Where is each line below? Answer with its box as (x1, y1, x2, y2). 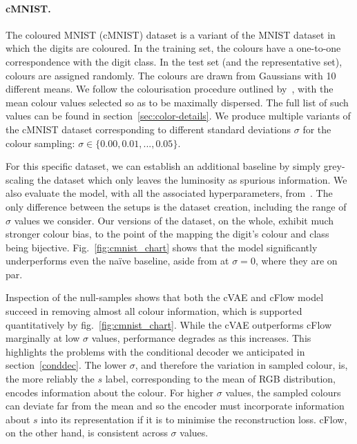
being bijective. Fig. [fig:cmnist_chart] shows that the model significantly (6, 240, 318, 254)
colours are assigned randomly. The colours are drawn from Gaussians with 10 (6, 68, 336, 82)
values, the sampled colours (225, 385, 341, 399)
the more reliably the (6, 371, 95, 386)
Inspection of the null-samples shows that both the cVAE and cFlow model (6, 290, 324, 305)
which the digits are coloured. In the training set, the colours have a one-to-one (6, 41, 341, 55)
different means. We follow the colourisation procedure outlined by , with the (6, 81, 334, 96)
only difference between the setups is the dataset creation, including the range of (6, 199, 347, 213)
